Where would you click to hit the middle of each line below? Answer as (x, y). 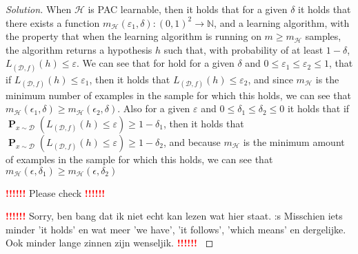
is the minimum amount (294, 141)
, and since (270, 79)
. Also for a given (154, 108)
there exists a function (53, 22)
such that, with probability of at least (243, 49)
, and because (192, 141)
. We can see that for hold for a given (155, 63)
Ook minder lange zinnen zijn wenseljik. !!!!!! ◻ (110, 243)
